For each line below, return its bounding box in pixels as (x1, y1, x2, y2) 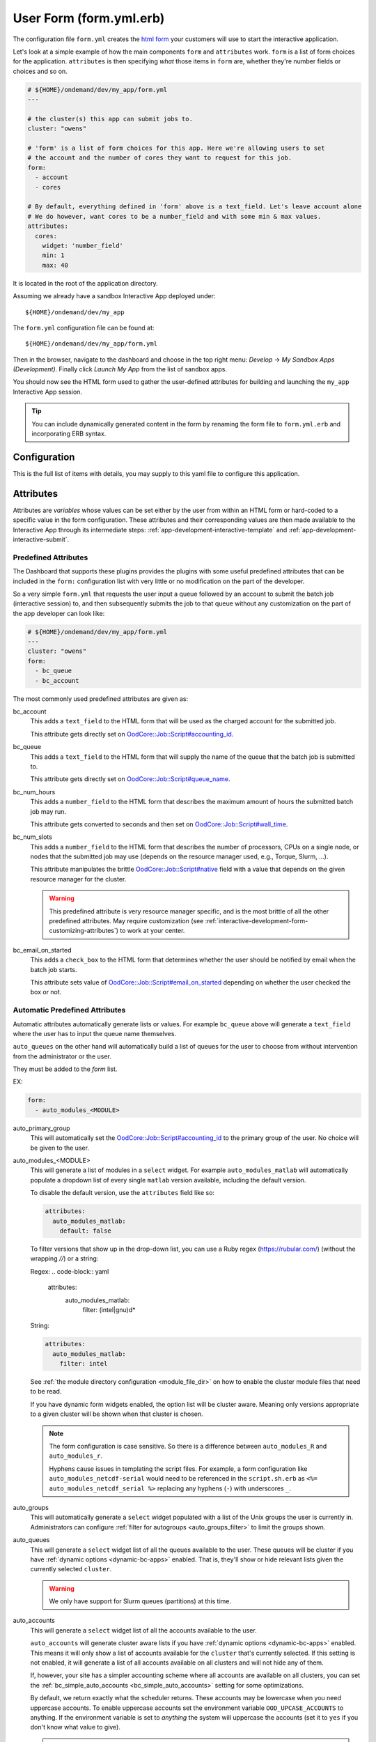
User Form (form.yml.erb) (13, 10, 165, 26)
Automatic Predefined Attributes (13, 1005, 126, 1015)
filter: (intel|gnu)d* (82, 1305, 136, 1313)
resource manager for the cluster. (30, 874, 127, 883)
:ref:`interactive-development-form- (205, 917, 308, 925)
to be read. (30, 1387, 62, 1396)
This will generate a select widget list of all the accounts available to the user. (30, 1626, 257, 1634)
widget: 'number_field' (42, 241, 123, 249)
